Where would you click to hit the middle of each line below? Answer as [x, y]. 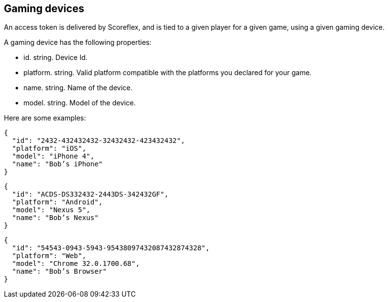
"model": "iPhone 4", [53, 156]
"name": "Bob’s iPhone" [57, 164]
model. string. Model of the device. [80, 103]
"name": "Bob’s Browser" [59, 272]
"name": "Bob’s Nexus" [55, 218]
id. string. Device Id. [56, 58]
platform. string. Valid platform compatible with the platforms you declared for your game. [168, 73]
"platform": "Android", [57, 202]
